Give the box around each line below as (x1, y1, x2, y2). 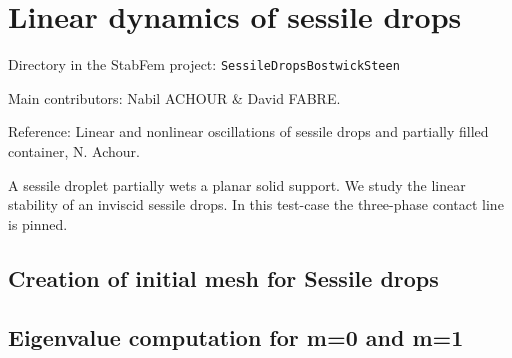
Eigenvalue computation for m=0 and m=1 (8, 321, 464, 352)
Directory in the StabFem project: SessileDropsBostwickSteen (8, 54, 400, 75)
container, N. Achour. (8, 140, 140, 161)
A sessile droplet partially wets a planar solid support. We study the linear (8, 174, 466, 195)
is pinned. (8, 213, 68, 234)
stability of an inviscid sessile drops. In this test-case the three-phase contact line (8, 194, 504, 215)
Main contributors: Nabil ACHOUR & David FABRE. (8, 87, 341, 108)
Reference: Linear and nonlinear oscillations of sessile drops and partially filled (8, 121, 489, 142)
